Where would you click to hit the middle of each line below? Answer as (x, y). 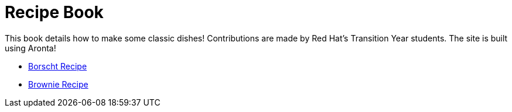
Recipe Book (54, 12)
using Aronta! (30, 48)
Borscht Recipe (58, 66)
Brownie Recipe (58, 84)
